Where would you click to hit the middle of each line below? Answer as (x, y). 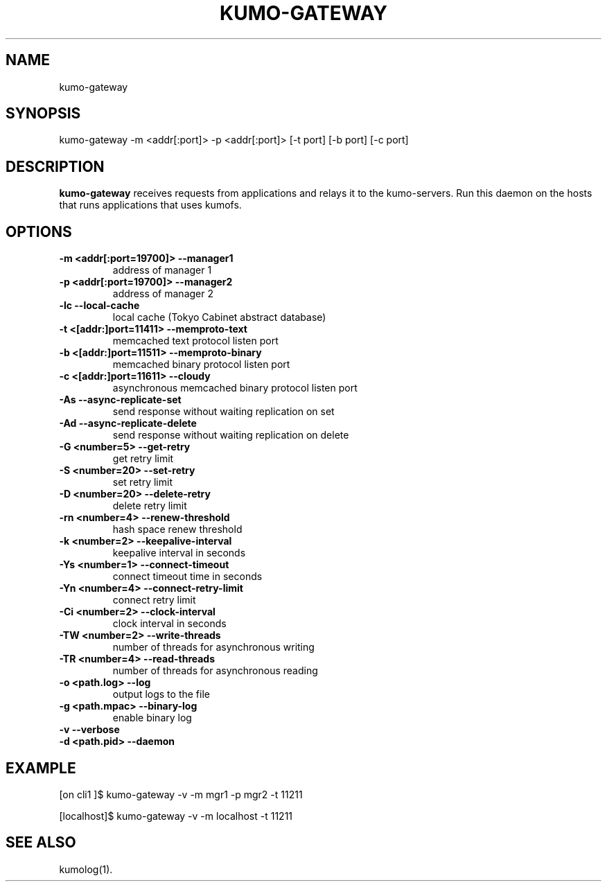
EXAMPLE (41, 768)
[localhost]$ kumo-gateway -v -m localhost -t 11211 (176, 816)
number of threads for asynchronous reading (215, 671)
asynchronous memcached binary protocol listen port (235, 388)
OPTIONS (39, 231)
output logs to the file (161, 694)
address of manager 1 (162, 270)
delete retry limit (150, 506)
